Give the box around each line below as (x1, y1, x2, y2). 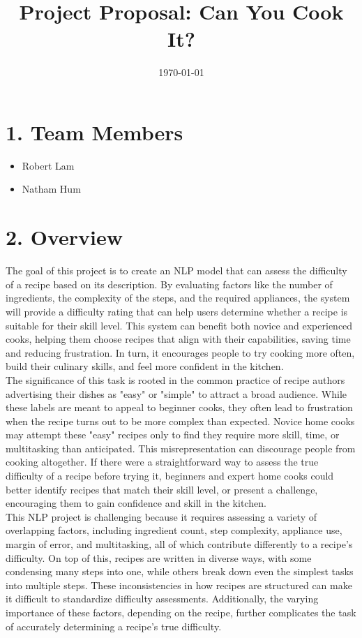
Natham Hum (22, 181, 81, 196)
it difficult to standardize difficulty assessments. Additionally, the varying (6, 591, 319, 606)
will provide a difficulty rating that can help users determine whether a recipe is (6, 304, 348, 318)
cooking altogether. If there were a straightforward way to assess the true (6, 454, 319, 469)
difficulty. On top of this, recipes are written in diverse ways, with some (6, 550, 312, 565)
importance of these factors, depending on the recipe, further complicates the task (6, 605, 356, 619)
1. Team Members (6, 117, 183, 146)
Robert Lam (22, 158, 75, 172)
